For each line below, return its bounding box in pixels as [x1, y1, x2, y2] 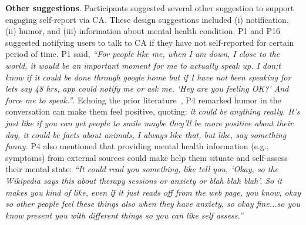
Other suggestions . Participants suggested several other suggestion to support [5, 2, 294, 14]
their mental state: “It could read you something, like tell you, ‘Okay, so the [5, 163, 279, 175]
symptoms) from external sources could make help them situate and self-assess [5, 151, 288, 163]
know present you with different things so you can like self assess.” [5, 209, 243, 221]
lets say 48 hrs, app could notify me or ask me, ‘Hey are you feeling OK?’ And [5, 82, 289, 95]
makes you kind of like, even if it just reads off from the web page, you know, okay [5, 186, 301, 198]
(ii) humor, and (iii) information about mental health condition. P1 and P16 [5, 25, 281, 37]
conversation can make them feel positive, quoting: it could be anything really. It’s [5, 105, 300, 117]
